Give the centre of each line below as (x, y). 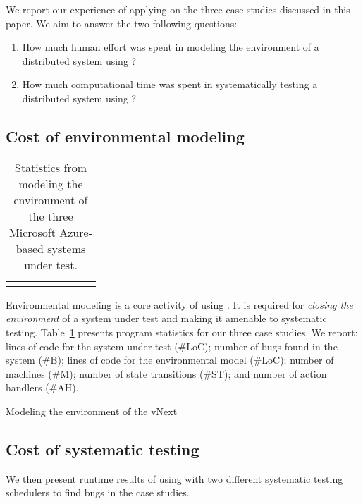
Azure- (76, 232)
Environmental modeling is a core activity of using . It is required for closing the (179, 304)
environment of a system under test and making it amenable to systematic (166, 318)
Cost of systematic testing (103, 449)
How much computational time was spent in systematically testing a (170, 84)
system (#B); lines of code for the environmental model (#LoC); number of (170, 360)
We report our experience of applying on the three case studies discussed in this (178, 9)
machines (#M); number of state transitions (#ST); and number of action (166, 373)
